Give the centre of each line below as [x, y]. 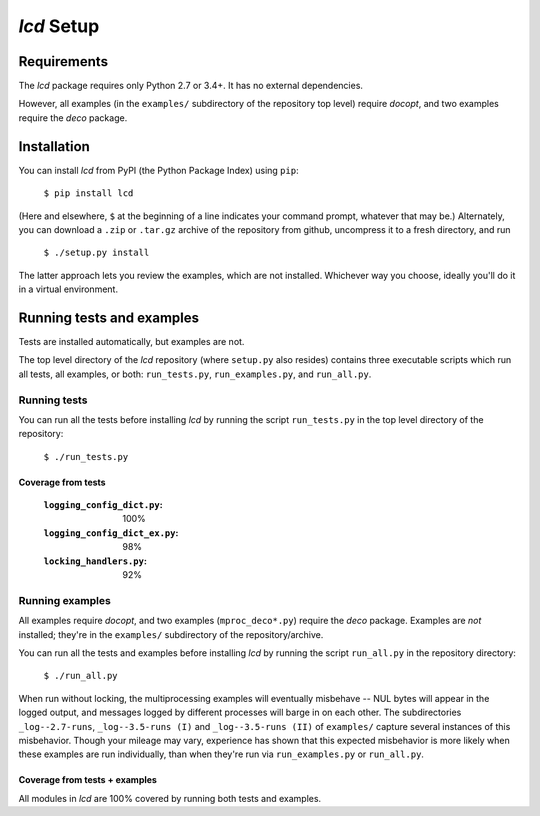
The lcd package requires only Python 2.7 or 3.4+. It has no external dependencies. [191, 86]
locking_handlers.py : [95, 561]
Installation [54, 146]
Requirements [63, 61]
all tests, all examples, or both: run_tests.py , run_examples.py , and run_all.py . [195, 374]
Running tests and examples [109, 317]
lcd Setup [59, 26]
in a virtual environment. [68, 289]
